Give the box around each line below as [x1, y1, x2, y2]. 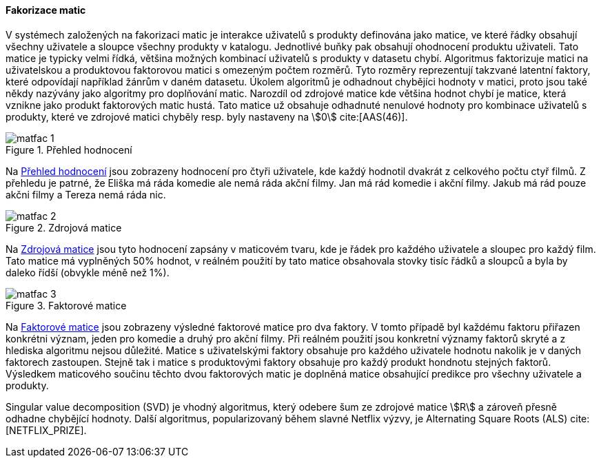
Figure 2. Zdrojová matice [6, 221, 122, 234]
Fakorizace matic [6, 4, 86, 16]
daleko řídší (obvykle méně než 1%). [6, 266, 170, 278]
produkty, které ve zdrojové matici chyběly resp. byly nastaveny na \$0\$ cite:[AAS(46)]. [6, 110, 408, 123]
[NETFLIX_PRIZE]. [6, 424, 87, 436]
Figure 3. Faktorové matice [6, 299, 127, 311]
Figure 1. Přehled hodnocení [6, 143, 132, 156]
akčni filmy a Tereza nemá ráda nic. [6, 188, 166, 200]
